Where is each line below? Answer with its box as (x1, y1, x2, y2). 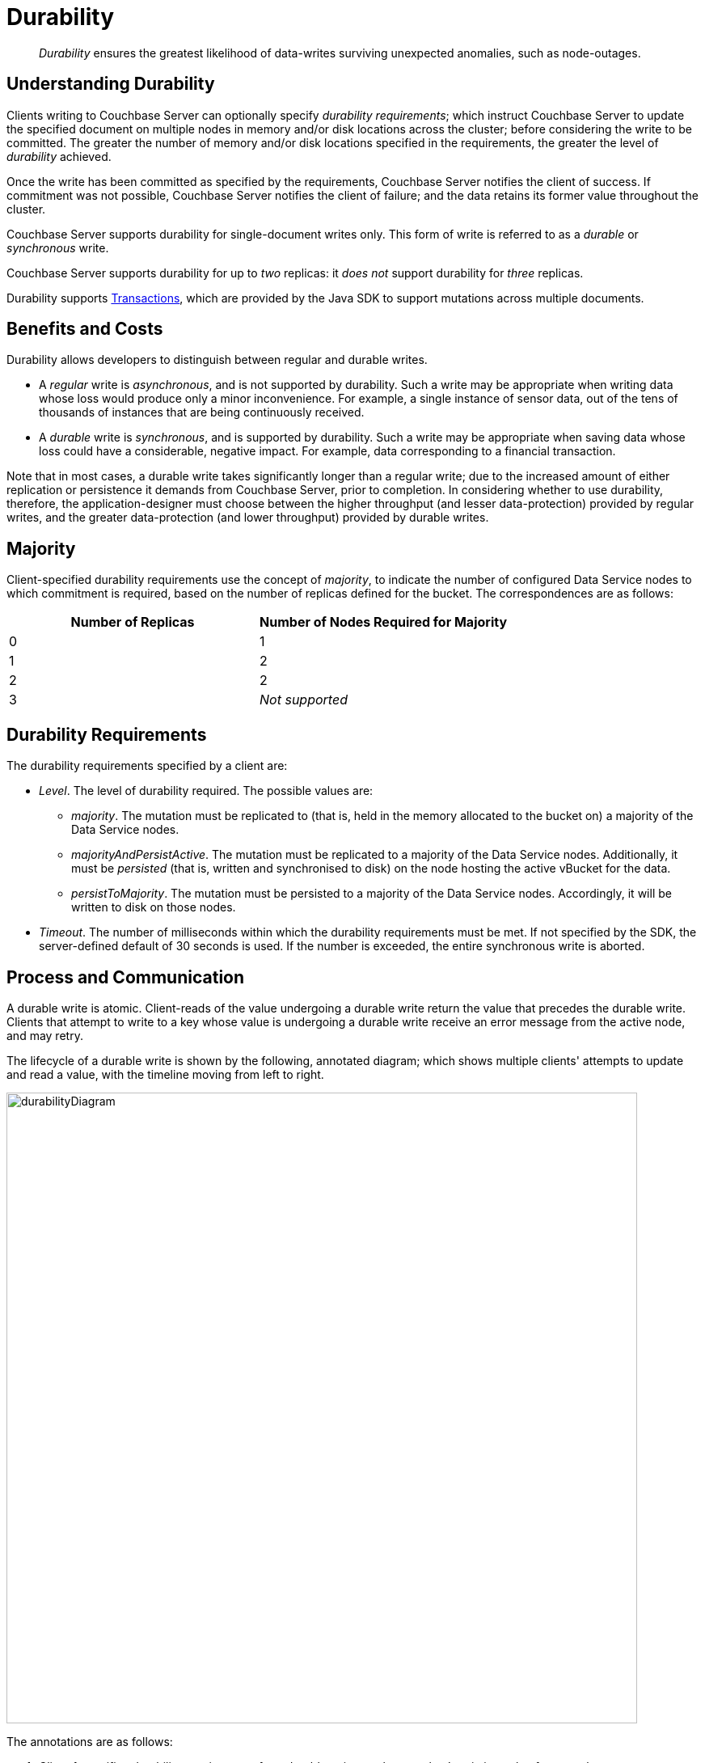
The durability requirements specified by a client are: (6, 759, 288, 773)
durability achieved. (6, 149, 112, 163)
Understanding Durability (6, 74, 215, 95)
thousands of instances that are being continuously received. (39, 405, 365, 420)
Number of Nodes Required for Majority (260, 614, 508, 631)
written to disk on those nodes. (71, 900, 236, 915)
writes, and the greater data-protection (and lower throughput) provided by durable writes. (6, 510, 489, 525)
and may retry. (6, 1028, 83, 1042)
